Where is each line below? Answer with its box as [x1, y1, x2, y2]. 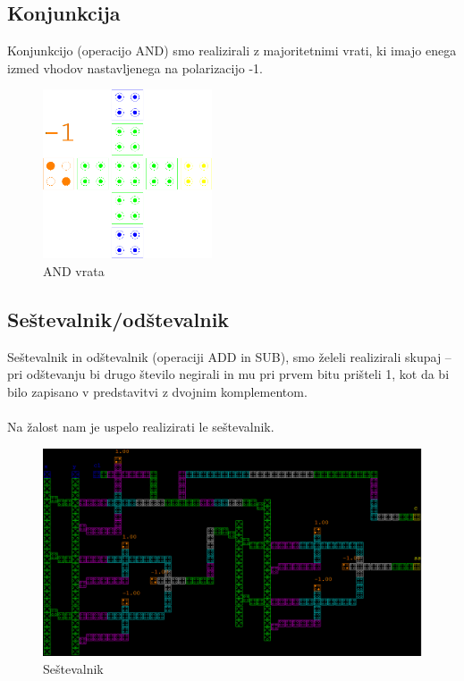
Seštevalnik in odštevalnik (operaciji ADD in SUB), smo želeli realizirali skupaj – [7, 347, 451, 366]
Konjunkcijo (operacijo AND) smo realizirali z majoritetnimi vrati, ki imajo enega [7, 41, 457, 60]
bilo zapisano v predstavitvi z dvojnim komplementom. [7, 382, 308, 400]
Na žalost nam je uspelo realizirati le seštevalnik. [7, 417, 274, 436]
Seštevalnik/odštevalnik [7, 305, 230, 332]
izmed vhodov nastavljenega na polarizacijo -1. [7, 58, 263, 77]
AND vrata [43, 261, 105, 280]
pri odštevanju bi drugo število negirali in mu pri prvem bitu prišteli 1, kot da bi [7, 365, 450, 383]
